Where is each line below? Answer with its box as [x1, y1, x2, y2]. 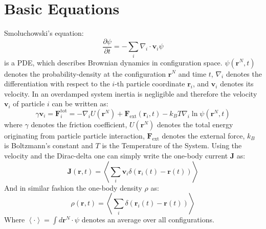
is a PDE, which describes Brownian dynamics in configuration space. [4, 57, 223, 67]
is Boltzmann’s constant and [4, 140, 93, 151]
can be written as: [52, 98, 108, 109]
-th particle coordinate [115, 78, 185, 89]
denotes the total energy [157, 119, 233, 129]
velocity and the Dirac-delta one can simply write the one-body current [4, 150, 228, 161]
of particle [13, 98, 45, 109]
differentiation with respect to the [4, 78, 110, 89]
